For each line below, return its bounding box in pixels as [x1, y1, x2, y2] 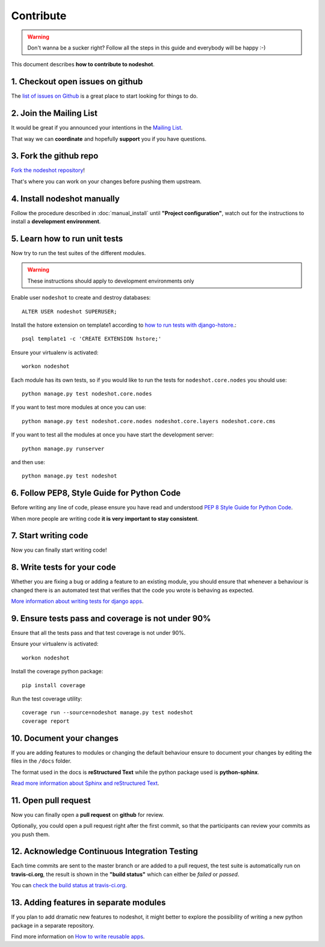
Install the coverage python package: [11, 668, 104, 675]
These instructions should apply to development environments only [27, 277, 194, 285]
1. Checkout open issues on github [11, 77, 143, 87]
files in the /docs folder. [11, 757, 72, 765]
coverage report [22, 717, 70, 725]
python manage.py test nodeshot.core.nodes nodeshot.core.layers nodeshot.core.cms [22, 418, 276, 424]
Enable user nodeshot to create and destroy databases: [11, 294, 151, 301]
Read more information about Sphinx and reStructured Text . [11, 779, 159, 787]
